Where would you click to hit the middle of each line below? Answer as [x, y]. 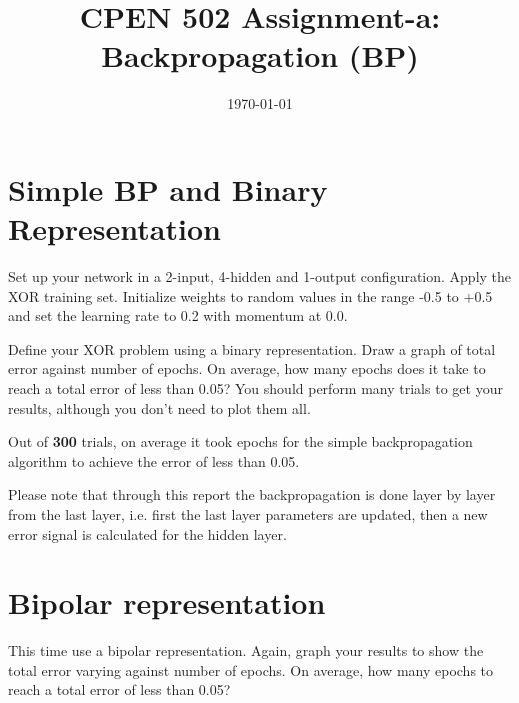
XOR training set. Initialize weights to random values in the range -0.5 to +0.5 [250, 295]
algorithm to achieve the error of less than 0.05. [154, 460]
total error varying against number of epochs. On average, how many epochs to [251, 669]
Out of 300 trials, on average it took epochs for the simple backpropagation [240, 441]
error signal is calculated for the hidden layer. [147, 533]
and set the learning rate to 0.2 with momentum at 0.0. [178, 315]
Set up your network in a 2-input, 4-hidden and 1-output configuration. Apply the [260, 276]
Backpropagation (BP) [260, 55]
